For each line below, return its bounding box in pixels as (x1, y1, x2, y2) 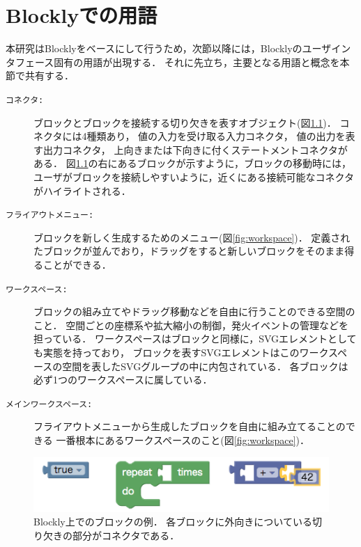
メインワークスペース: (6, 399, 93, 409)
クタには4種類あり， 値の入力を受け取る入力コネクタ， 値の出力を (43, 129, 346, 143)
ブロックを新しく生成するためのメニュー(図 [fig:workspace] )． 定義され (33, 230, 351, 244)
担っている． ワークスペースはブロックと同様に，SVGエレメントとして (33, 331, 357, 346)
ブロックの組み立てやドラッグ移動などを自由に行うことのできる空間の (33, 304, 355, 319)
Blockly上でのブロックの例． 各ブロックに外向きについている (33, 514, 312, 529)
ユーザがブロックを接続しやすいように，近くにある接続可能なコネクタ (33, 169, 355, 184)
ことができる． (43, 257, 112, 271)
